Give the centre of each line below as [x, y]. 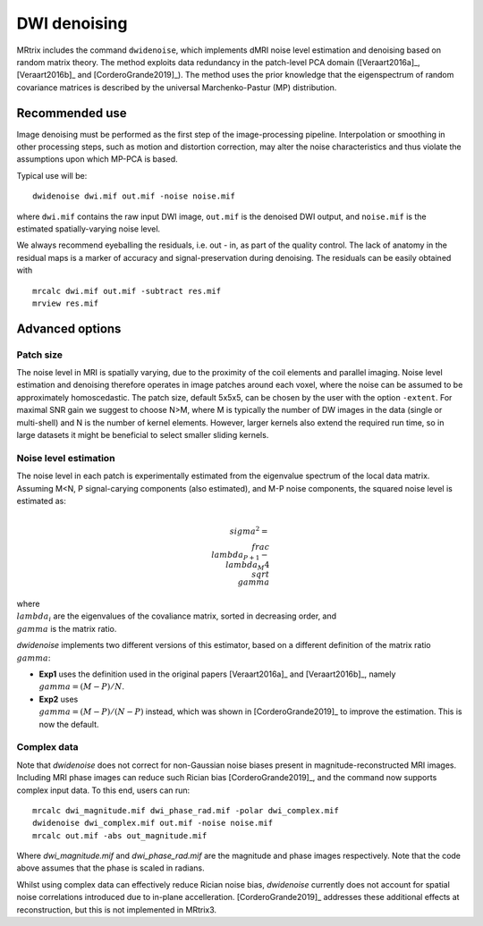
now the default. [69, 724]
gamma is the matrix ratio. [67, 628]
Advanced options [69, 328]
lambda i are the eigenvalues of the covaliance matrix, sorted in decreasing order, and [177, 617]
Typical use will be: [52, 175]
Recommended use [72, 113]
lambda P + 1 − [240, 556]
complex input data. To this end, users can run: [103, 790]
